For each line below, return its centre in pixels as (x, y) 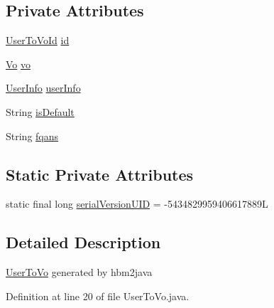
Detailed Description (83, 242)
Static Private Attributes (100, 174)
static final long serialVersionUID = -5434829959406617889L (137, 204)
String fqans (32, 136)
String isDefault (40, 111)
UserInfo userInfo (43, 88)
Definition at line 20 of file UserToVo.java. (98, 296)
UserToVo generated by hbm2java (79, 272)
